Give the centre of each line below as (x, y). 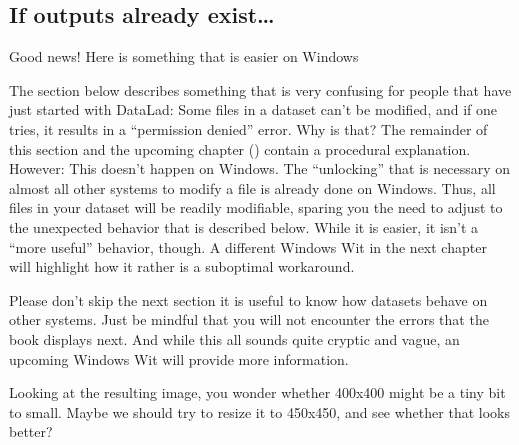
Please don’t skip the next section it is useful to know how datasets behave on (248, 299)
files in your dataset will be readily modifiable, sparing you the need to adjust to (256, 207)
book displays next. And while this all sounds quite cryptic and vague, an (234, 338)
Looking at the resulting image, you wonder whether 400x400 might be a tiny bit (257, 392)
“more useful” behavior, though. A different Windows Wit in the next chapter (248, 246)
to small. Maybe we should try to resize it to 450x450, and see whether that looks (259, 411)
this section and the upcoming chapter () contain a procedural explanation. (240, 148)
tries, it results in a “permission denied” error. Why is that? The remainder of (248, 128)
